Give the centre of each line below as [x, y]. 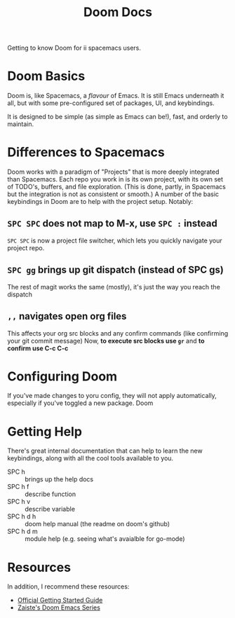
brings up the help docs [59, 479]
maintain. [20, 124]
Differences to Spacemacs [86, 152]
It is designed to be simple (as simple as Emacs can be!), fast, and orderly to [117, 117]
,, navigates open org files [67, 316]
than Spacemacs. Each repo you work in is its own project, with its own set [115, 179]
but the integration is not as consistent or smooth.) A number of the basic [113, 194]
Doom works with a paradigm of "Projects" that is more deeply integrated [113, 172]
